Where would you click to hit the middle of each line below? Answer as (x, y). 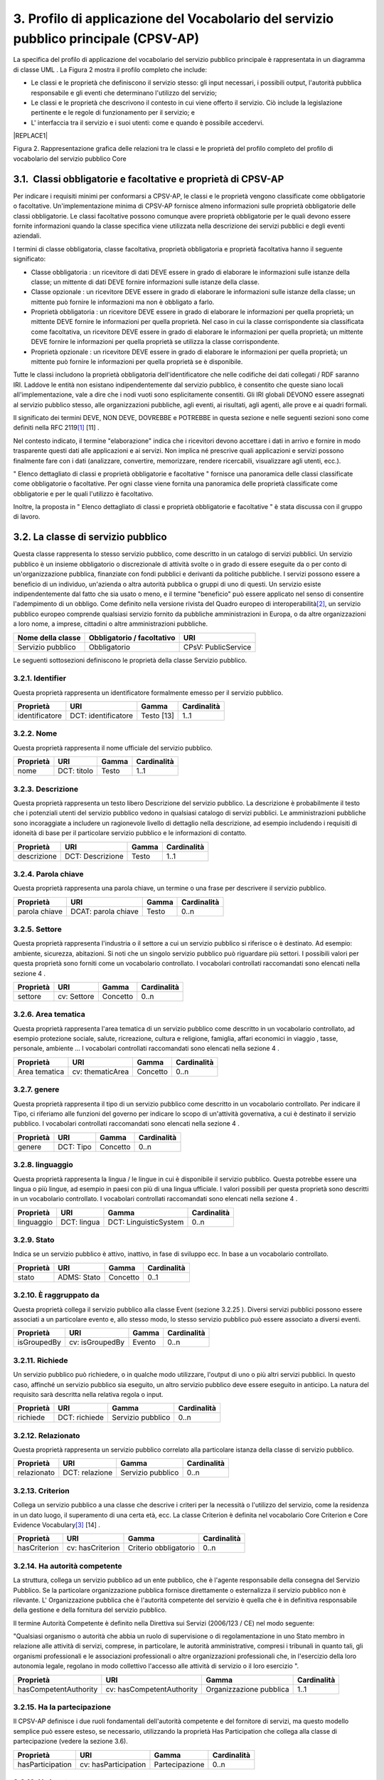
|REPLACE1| (31, 136)
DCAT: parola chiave (105, 911)
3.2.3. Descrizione (46, 789)
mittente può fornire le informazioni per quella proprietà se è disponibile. (137, 362)
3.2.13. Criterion (42, 1490)
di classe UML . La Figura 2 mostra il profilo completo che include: (110, 69)
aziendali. (27, 236)
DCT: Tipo (75, 1146)
